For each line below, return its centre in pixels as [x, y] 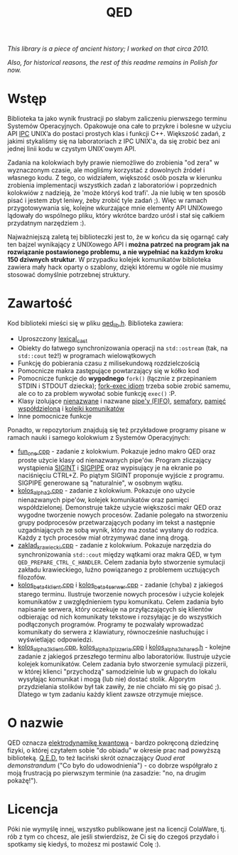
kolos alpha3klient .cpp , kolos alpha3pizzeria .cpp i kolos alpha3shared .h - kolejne [124, 647]
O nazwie [36, 723]
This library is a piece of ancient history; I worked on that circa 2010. [108, 49]
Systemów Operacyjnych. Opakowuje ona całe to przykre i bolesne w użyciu [119, 126]
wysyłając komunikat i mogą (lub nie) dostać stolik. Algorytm [107, 679]
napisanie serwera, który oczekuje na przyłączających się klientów [115, 609]
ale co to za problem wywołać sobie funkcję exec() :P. [97, 393]
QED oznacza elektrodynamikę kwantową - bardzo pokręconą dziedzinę [113, 743]
